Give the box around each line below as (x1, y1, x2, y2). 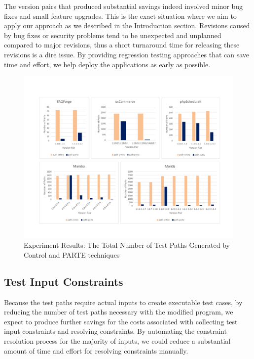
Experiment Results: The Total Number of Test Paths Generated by (24, 240, 230, 250)
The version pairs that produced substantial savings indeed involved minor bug (4, 1, 243, 11)
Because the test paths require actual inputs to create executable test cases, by (4, 297, 243, 307)
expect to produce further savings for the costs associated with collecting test (4, 316, 238, 326)
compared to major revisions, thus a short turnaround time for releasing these (4, 40, 240, 50)
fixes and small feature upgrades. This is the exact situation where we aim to (4, 10, 237, 21)
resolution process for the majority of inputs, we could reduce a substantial (4, 336, 231, 346)
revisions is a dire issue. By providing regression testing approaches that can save (4, 49, 249, 59)
